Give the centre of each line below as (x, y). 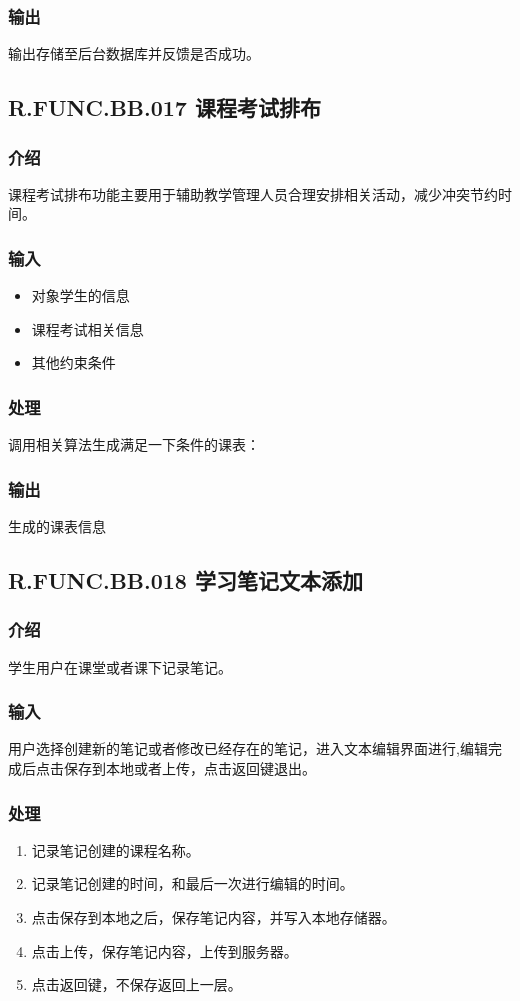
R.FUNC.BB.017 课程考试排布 (164, 107)
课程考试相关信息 (87, 328)
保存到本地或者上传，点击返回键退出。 (189, 768)
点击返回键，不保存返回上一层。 (136, 984)
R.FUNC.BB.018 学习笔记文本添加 (185, 580)
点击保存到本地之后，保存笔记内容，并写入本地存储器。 (213, 917)
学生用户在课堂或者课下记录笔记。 (120, 666)
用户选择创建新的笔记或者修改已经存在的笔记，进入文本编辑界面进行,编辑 (248, 748)
